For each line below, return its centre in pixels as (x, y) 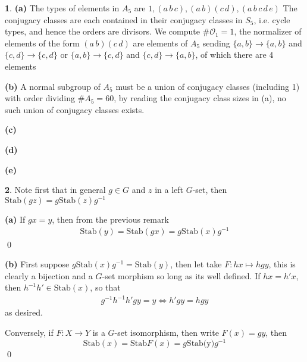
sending (216, 43)
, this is (282, 264)
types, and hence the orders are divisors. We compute (102, 31)
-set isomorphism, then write (167, 332)
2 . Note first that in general (55, 190)
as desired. (24, 312)
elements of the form (42, 43)
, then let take (196, 264)
